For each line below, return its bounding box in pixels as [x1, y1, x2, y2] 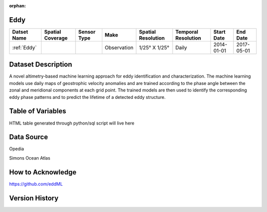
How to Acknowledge [9, 168, 77, 176]
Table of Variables [9, 107, 66, 116]
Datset [12, 28, 28, 35]
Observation [104, 44, 133, 51]
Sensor [78, 28, 96, 35]
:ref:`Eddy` [12, 44, 37, 51]
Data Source [9, 133, 48, 141]
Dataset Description [9, 60, 72, 69]
